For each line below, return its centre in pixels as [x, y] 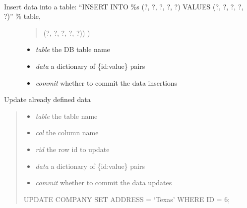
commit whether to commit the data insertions [106, 82]
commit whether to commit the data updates [104, 182]
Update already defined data [47, 99]
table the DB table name [73, 49]
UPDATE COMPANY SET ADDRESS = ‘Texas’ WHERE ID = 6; [127, 199]
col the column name [67, 132]
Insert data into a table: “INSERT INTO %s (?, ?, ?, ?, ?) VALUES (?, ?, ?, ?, [124, 6]
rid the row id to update [72, 149]
